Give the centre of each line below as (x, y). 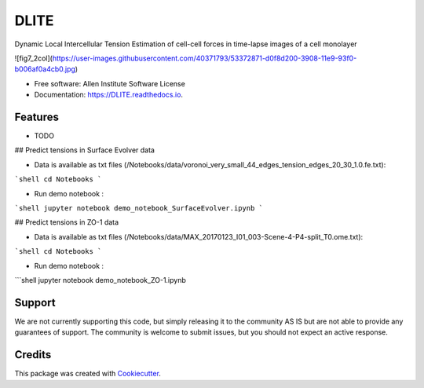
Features (37, 117)
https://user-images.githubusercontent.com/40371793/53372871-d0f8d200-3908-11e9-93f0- (205, 58)
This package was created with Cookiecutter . (88, 374)
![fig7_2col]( (33, 58)
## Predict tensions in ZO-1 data (67, 222)
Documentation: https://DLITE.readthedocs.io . (109, 95)
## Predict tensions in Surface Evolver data (84, 150)
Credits (33, 355)
